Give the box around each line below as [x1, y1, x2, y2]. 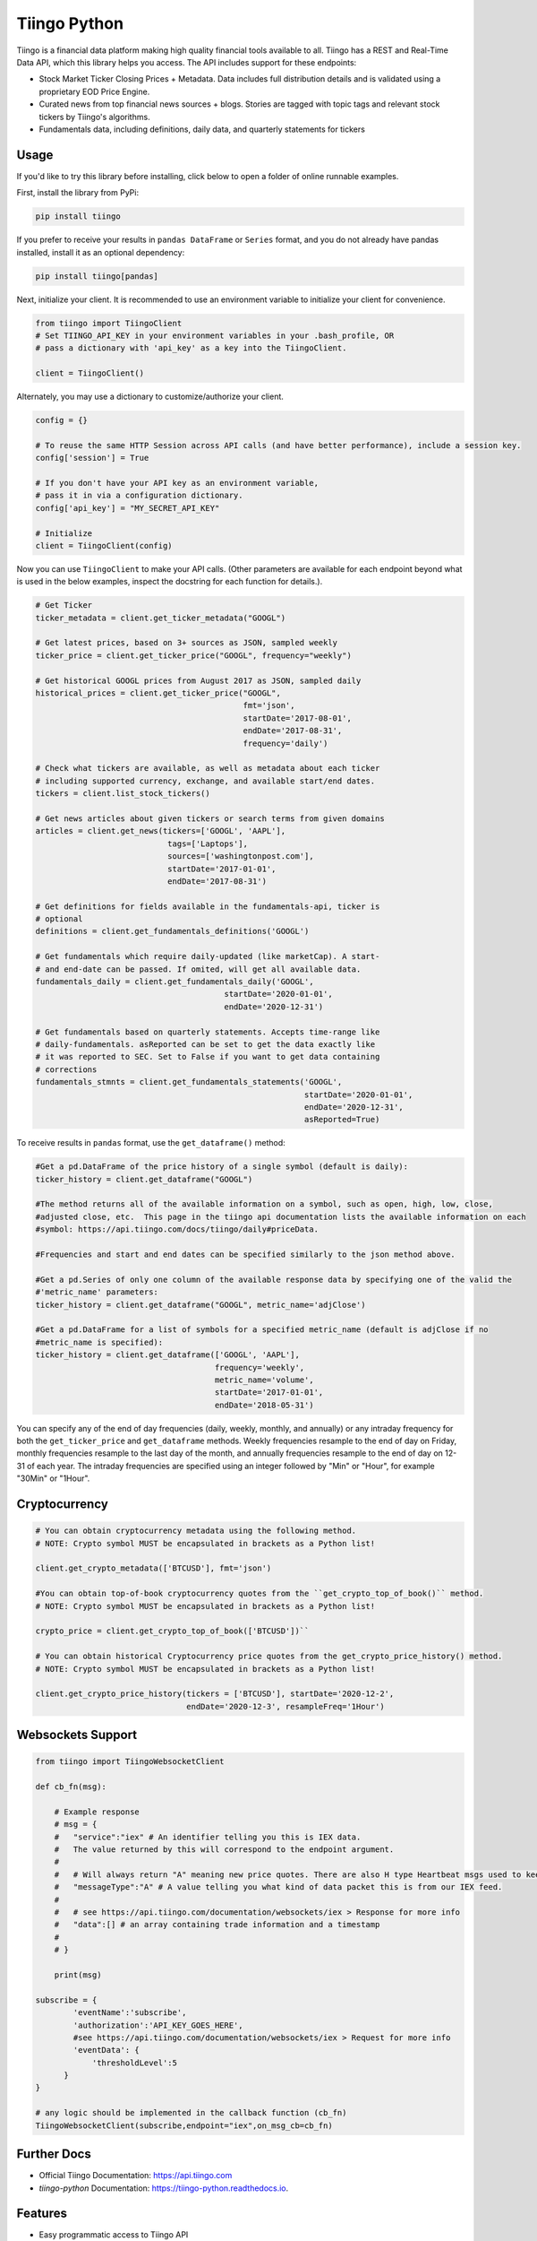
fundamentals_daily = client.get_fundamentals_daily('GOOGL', [35, 977, 314, 987]
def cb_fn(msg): [35, 1782, 107, 1792]
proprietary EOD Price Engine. [38, 86, 150, 97]
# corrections [35, 1064, 98, 1075]
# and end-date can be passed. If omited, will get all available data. [35, 964, 362, 974]
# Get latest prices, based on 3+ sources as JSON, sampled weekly [35, 637, 338, 648]
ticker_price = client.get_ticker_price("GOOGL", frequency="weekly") [35, 650, 353, 661]
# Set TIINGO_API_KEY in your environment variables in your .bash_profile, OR [35, 330, 395, 341]
